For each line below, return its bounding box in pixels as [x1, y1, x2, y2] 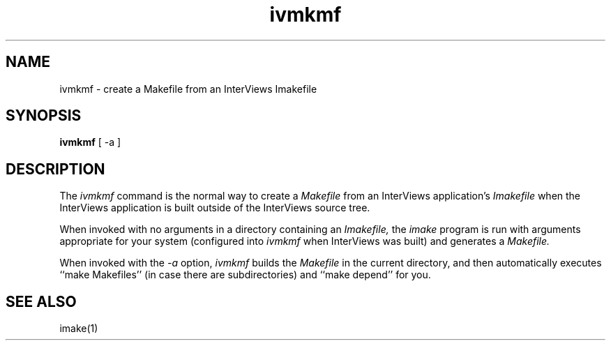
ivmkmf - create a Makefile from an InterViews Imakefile [59, 82, 317, 95]
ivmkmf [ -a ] [59, 136, 121, 149]
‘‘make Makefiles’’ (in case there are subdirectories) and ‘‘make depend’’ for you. [59, 269, 431, 281]
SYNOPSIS [6, 107, 82, 125]
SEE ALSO [6, 292, 77, 310]
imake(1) [59, 322, 98, 335]
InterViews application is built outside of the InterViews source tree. [59, 202, 370, 214]
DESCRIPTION [6, 160, 105, 178]
